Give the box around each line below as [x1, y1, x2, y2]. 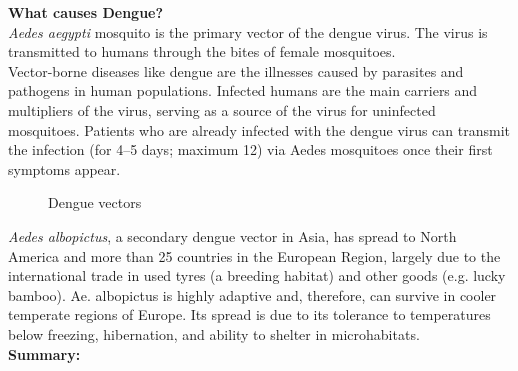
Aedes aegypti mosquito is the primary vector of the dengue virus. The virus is [8, 21, 488, 42]
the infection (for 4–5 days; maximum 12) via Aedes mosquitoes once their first [8, 139, 493, 160]
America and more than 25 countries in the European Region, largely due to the [8, 245, 501, 266]
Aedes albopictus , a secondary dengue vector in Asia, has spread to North [8, 225, 457, 246]
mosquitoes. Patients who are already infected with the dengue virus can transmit [8, 119, 511, 140]
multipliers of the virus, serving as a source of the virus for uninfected [8, 99, 436, 120]
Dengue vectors [48, 192, 142, 213]
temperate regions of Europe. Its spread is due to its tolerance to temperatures [8, 304, 491, 325]
